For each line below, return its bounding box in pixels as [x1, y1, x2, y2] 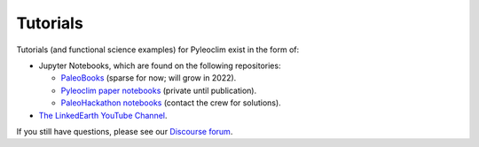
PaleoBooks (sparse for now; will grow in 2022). [60, 73, 237, 83]
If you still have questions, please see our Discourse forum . [16, 126, 233, 136]
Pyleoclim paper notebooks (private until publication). [60, 85, 257, 96]
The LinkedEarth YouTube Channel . [38, 110, 168, 120]
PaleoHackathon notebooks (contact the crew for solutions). [60, 97, 281, 108]
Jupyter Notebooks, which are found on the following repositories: [38, 60, 281, 71]
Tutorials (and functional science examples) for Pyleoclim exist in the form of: [16, 44, 300, 55]
